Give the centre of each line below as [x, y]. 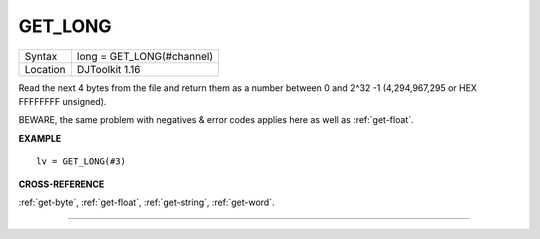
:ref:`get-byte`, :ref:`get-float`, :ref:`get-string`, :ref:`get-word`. [146, 202]
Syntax [41, 56]
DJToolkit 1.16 [108, 69]
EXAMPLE [40, 138]
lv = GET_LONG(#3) [81, 161]
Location [45, 69]
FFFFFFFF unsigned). [62, 101]
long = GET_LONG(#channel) [145, 56]
